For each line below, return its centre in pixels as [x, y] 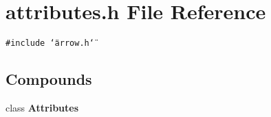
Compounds [49, 79]
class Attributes [42, 107]
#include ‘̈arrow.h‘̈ [50, 43]
